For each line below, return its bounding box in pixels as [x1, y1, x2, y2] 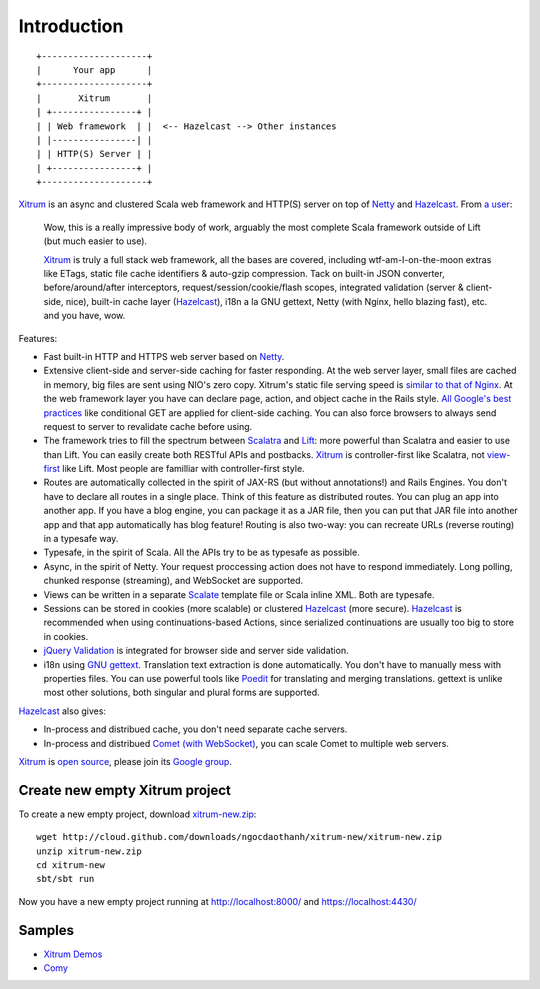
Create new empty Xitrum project [18, 781, 232, 799]
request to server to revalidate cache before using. [43, 420, 253, 432]
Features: [18, 332, 58, 344]
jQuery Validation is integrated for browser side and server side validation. [43, 645, 349, 657]
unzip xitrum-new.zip [36, 845, 142, 857]
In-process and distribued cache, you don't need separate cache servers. [43, 723, 348, 735]
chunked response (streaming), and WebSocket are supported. [43, 575, 304, 587]
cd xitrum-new [36, 859, 105, 870]
